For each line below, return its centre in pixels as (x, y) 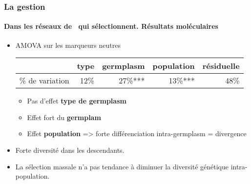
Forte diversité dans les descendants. (70, 150)
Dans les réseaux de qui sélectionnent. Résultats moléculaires (111, 26)
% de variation (44, 81)
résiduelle (221, 66)
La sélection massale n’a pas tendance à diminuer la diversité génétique (122, 166)
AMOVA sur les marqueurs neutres (68, 45)
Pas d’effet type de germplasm (77, 101)
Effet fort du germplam (64, 117)
